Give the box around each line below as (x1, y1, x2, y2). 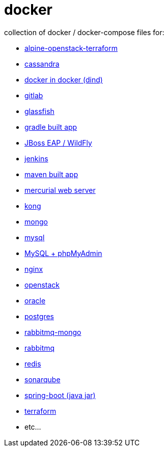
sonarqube (24, 375, 61, 384)
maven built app (24, 170, 78, 179)
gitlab (24, 91, 43, 100)
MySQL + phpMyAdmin (24, 248, 102, 258)
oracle (24, 296, 46, 305)
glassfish (24, 106, 54, 116)
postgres (24, 312, 54, 321)
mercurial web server (24, 185, 96, 194)
